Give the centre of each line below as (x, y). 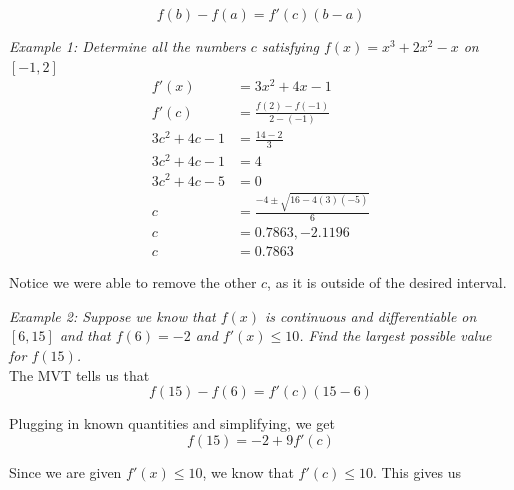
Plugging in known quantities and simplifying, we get (172, 423)
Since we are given (65, 471)
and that (85, 335)
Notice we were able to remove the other (133, 282)
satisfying (290, 46)
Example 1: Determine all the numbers (127, 46)
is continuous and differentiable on (371, 315)
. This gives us (417, 471)
